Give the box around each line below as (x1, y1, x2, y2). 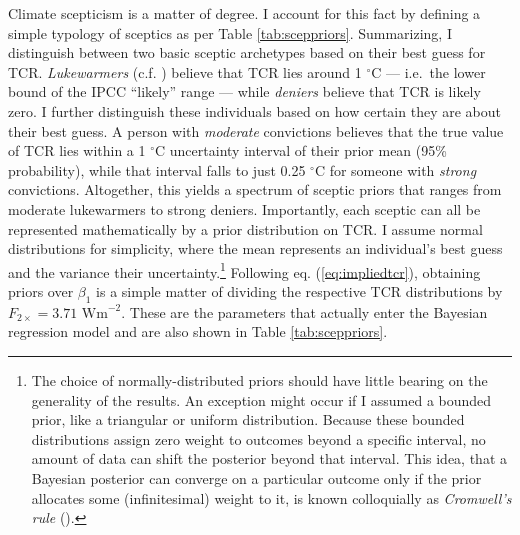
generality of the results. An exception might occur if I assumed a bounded (31, 389, 492, 410)
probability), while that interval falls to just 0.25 (8, 159, 306, 180)
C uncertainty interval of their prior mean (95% (155, 140, 447, 161)
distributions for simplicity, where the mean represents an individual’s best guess (8, 238, 503, 259)
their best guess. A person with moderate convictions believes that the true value (8, 120, 504, 141)
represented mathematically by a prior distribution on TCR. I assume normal (8, 218, 483, 239)
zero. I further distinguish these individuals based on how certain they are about (8, 100, 501, 121)
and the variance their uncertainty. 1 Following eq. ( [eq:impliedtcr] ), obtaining (8, 258, 481, 282)
